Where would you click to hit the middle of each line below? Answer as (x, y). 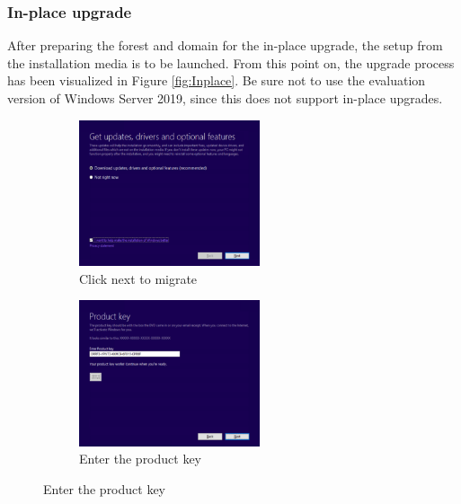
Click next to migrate (138, 278)
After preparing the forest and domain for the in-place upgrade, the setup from (225, 45)
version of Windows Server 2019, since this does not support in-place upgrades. (225, 98)
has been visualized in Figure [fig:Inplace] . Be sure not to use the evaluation (217, 80)
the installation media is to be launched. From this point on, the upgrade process (231, 62)
